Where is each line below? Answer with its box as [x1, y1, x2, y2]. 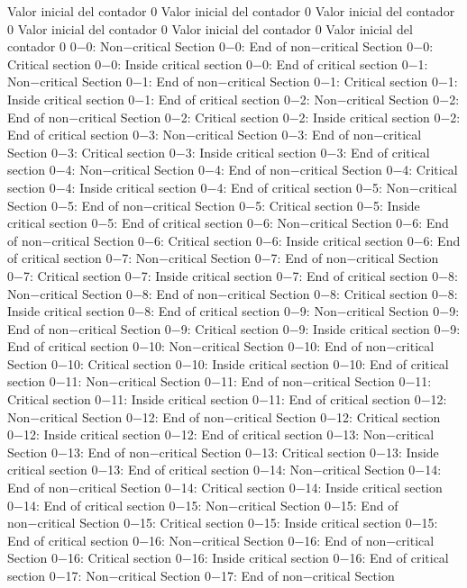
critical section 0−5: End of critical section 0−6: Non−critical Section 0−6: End [7, 213, 449, 232]
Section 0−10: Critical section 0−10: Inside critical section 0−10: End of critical [7, 354, 449, 373]
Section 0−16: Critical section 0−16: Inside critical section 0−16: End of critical [7, 548, 449, 567]
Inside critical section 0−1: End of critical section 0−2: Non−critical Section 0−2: [7, 89, 460, 108]
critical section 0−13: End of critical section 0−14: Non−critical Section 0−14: [7, 460, 442, 479]
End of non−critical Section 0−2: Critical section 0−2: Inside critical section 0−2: [7, 107, 461, 126]
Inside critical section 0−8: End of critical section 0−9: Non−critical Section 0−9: [7, 302, 460, 321]
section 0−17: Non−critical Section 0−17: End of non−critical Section [7, 566, 395, 584]
